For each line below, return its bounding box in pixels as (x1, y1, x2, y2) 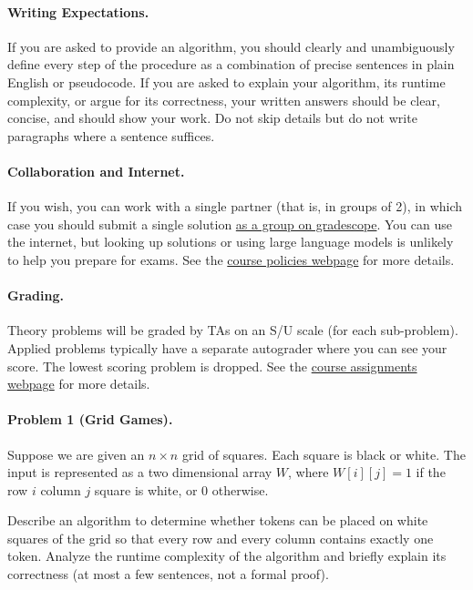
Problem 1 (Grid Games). (7, 410, 173, 429)
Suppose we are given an (7, 444, 145, 463)
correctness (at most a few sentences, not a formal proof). (7, 565, 329, 584)
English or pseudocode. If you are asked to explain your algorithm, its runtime (7, 72, 446, 91)
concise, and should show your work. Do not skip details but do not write (7, 108, 417, 127)
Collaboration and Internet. (7, 161, 185, 180)
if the (416, 463, 446, 482)
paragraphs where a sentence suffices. (7, 126, 215, 145)
